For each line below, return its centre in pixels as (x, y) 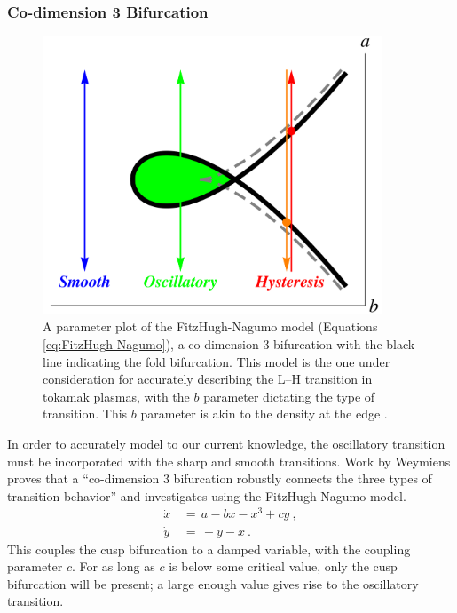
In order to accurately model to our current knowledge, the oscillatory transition (226, 443)
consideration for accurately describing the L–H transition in (208, 379)
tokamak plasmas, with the (116, 396)
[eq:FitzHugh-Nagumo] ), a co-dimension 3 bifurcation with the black (229, 343)
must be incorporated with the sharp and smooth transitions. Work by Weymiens (229, 461)
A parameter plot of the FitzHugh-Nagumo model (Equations (210, 326)
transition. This (85, 414)
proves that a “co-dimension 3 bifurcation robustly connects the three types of (220, 478)
